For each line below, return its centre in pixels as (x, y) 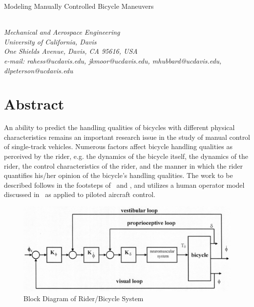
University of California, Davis (50, 41)
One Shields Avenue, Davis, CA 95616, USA (71, 51)
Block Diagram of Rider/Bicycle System (84, 298)
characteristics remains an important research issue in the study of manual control (127, 137)
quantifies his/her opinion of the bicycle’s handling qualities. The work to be (118, 175)
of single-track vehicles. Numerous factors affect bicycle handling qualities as (118, 146)
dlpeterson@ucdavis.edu (39, 70)
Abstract (34, 104)
